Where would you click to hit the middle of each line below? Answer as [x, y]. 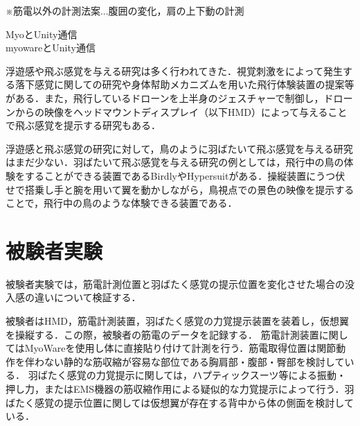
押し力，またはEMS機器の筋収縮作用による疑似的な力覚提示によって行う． [175, 389]
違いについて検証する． [88, 297]
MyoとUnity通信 [42, 34]
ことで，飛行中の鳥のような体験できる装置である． [121, 203]
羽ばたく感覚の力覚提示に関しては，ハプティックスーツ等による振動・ [187, 375]
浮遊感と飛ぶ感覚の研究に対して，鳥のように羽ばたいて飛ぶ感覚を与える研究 [179, 148]
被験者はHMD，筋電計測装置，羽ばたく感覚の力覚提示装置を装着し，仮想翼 [178, 321]
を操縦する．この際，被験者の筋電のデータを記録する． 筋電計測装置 [162, 334]
